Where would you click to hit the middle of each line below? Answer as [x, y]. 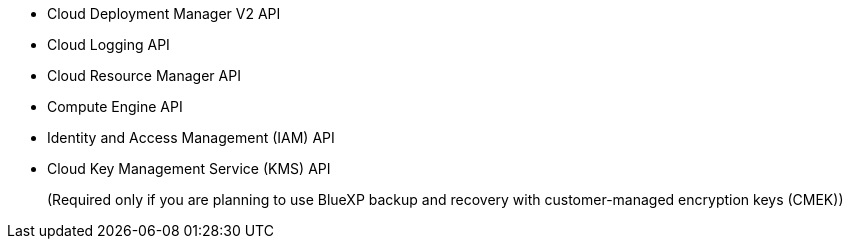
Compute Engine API [115, 106]
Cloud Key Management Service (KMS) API [189, 168]
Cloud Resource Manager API [144, 75]
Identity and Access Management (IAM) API [191, 137]
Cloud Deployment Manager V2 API [164, 13]
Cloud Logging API [108, 44]
